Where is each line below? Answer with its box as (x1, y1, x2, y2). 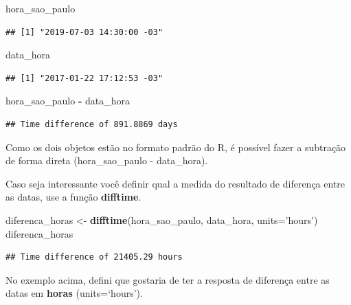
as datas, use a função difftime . (5, 190, 141, 204)
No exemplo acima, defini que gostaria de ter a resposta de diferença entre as (5, 272, 330, 286)
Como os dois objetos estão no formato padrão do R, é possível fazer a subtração (5, 139, 346, 154)
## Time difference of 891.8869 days (5, 119, 178, 129)
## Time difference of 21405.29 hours (5, 252, 183, 262)
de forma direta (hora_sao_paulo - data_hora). (5, 153, 208, 168)
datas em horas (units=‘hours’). (5, 286, 143, 300)
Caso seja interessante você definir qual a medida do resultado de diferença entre (5, 176, 346, 190)
